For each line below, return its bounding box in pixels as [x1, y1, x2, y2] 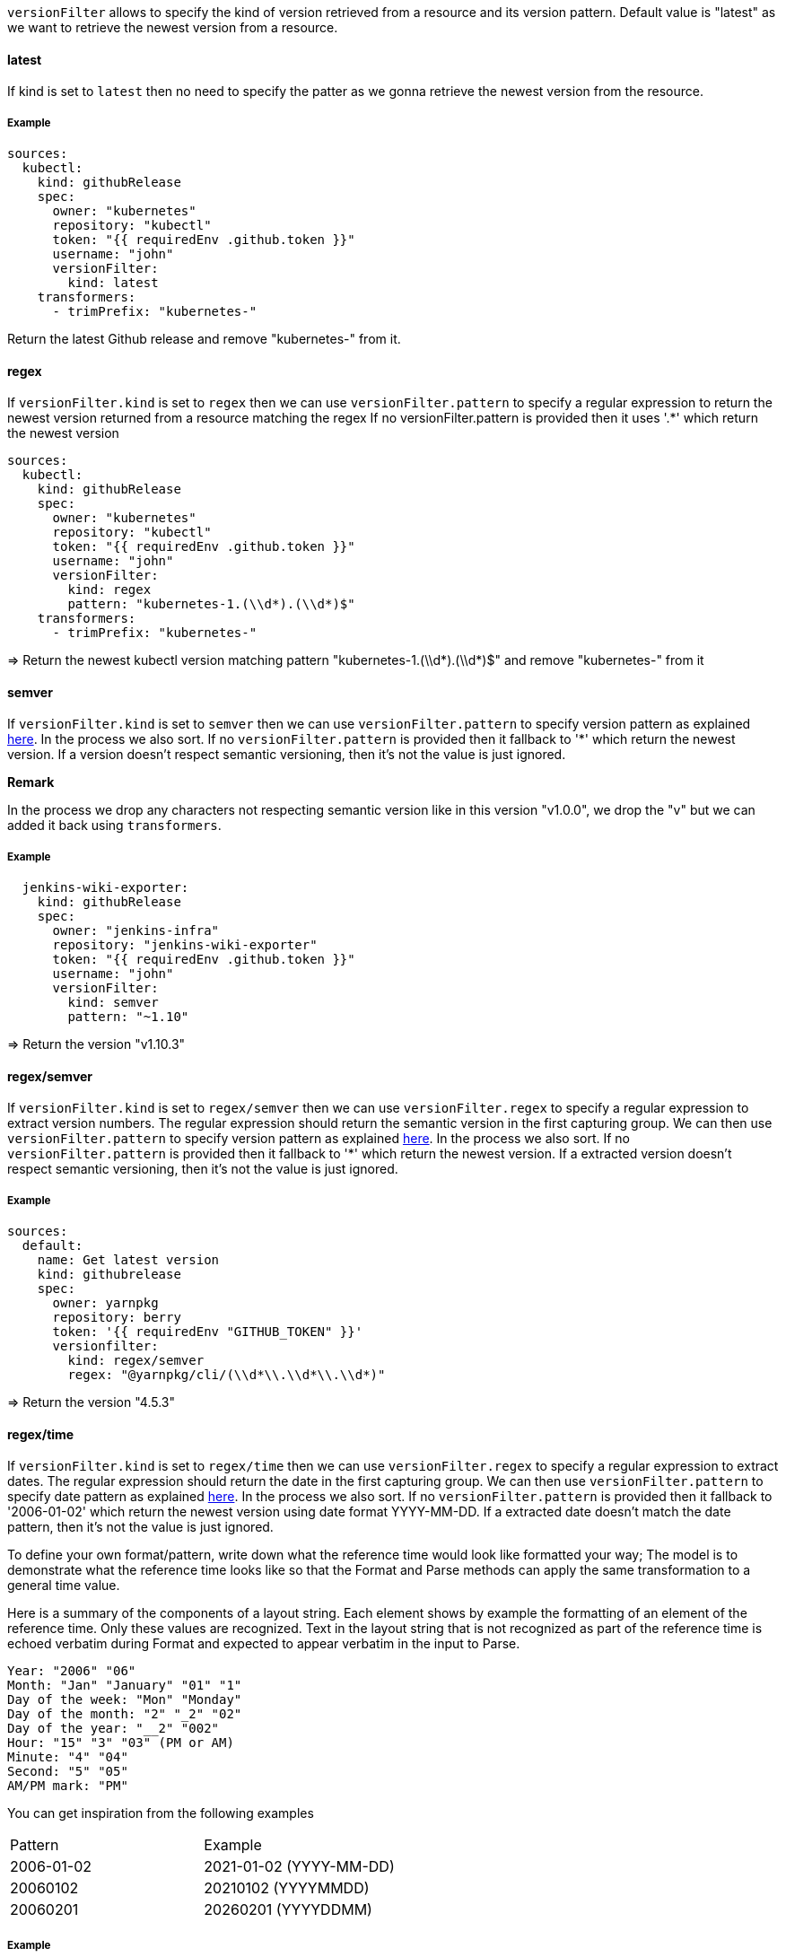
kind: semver [67, 995, 159, 1010]
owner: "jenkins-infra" [52, 923, 220, 939]
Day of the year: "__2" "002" [7, 1721, 220, 1736]
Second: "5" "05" [7, 1764, 128, 1779]
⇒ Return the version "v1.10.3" [7, 1036, 186, 1053]
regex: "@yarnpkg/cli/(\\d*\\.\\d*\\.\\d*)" [67, 1367, 386, 1383]
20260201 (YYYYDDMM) [204, 1900, 372, 1919]
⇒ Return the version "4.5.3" [7, 1394, 175, 1411]
